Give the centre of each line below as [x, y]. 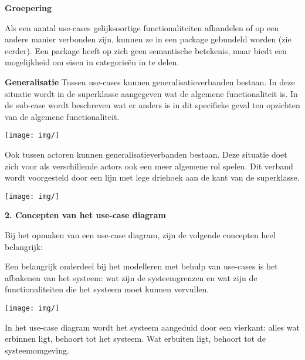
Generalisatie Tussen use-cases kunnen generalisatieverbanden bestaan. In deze [150, 81]
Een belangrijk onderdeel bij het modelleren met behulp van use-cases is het [141, 266]
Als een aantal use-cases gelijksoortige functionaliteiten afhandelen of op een [142, 27]
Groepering [28, 8]
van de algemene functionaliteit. [62, 116]
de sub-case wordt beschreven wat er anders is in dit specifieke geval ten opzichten [152, 105]
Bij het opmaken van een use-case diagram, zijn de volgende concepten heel [140, 235]
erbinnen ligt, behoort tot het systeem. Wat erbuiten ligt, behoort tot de [135, 339]
